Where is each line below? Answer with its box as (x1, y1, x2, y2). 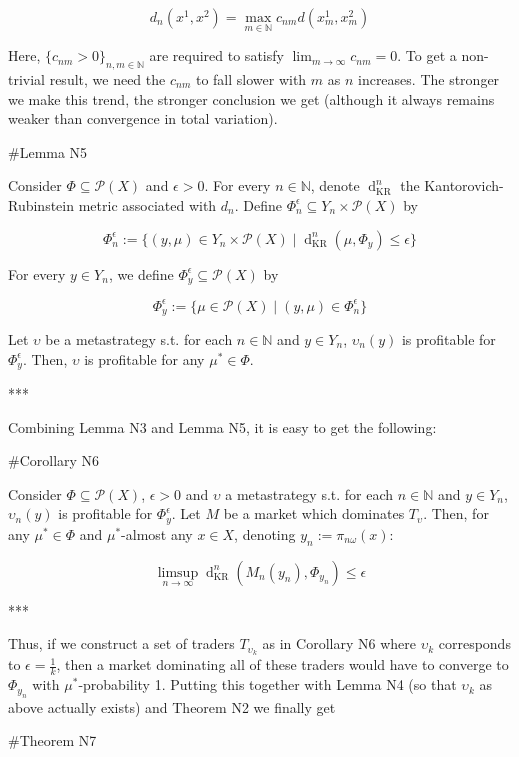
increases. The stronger (357, 69, 500, 90)
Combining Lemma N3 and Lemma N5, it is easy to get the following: (8, 416, 437, 437)
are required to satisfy (149, 45, 284, 66)
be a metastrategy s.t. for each (45, 328, 233, 349)
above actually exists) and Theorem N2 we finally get (8, 696, 336, 717)
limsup (157, 565, 199, 580)
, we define (108, 263, 174, 284)
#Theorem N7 (8, 730, 97, 751)
